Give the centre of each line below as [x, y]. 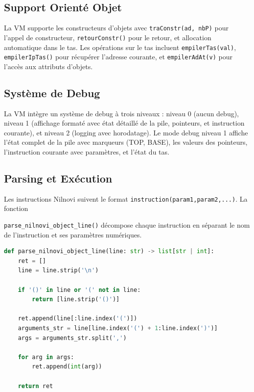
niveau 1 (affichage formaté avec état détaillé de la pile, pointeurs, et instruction [124, 123]
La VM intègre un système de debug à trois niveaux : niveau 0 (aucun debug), [122, 113]
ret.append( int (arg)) [67, 367]
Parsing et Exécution [58, 178]
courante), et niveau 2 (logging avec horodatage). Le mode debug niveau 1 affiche [126, 132]
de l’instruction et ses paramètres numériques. [73, 234]
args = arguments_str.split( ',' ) [72, 338]
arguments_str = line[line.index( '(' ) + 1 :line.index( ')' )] [118, 328]
